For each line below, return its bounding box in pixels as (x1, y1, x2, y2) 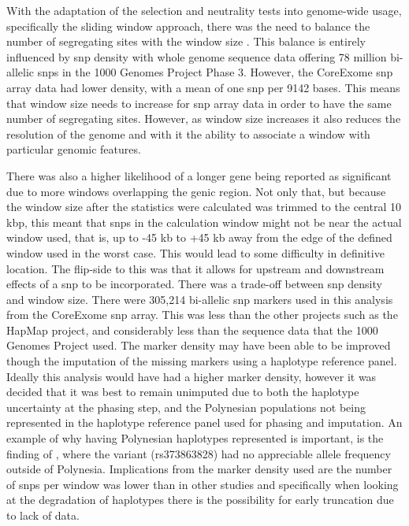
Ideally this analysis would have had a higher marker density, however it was (6, 368, 377, 384)
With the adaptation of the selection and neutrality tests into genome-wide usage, (6, 2, 402, 18)
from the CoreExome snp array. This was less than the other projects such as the (6, 306, 398, 323)
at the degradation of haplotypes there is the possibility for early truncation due (6, 491, 394, 508)
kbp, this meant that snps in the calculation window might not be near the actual (6, 213, 402, 230)
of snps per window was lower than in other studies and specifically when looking (6, 476, 399, 492)
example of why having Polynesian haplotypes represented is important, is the (6, 430, 384, 446)
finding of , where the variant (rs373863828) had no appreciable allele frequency (6, 445, 391, 461)
